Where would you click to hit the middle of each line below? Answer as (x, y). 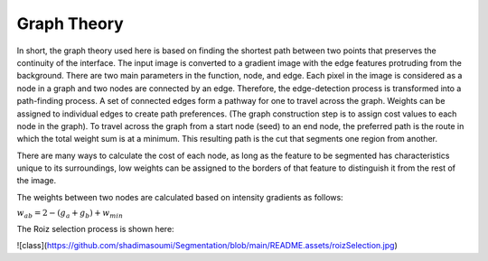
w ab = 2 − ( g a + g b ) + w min (70, 214)
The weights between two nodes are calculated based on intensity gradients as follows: (180, 197)
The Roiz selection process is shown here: (96, 228)
